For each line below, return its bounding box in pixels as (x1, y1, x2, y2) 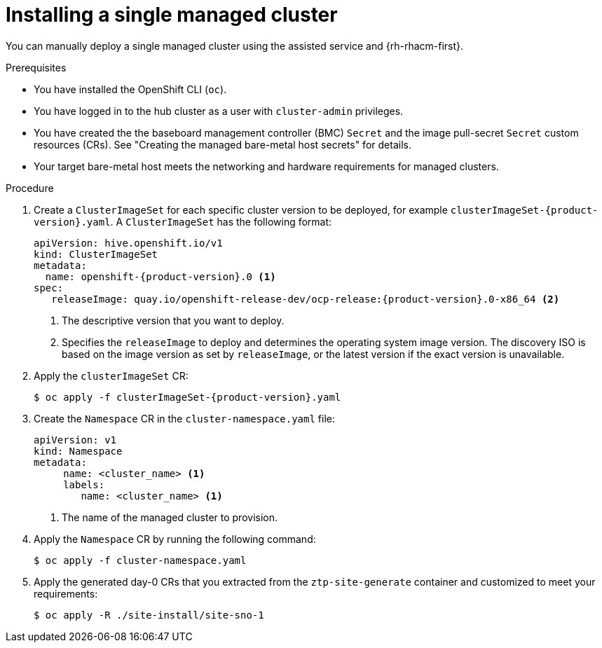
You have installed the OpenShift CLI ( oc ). (34, 83, 227, 95)
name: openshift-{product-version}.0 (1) (45, 270, 276, 282)
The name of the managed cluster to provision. (62, 511, 278, 523)
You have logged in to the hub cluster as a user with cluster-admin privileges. (34, 104, 404, 117)
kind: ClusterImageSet (34, 248, 158, 260)
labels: (63, 478, 105, 490)
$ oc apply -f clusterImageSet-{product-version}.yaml (34, 391, 341, 403)
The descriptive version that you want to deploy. (62, 314, 285, 326)
